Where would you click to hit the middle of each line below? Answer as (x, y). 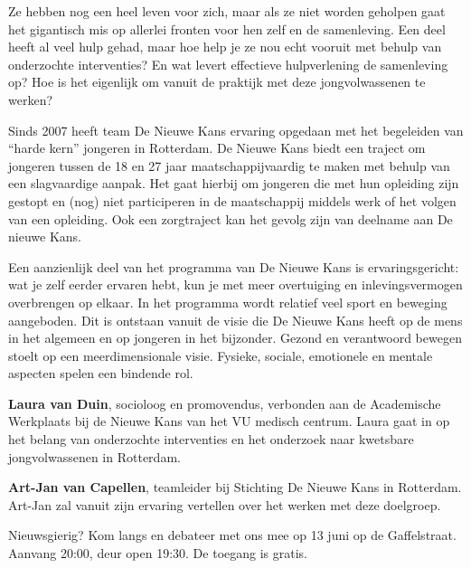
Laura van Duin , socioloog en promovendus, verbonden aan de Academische (225, 403)
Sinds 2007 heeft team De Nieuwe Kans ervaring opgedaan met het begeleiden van (236, 130)
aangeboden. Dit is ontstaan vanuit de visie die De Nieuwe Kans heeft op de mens (235, 320)
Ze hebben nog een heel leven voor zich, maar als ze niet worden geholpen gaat (227, 11)
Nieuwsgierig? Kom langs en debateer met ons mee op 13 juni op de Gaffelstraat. (232, 535)
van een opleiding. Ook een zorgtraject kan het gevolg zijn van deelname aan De (231, 218)
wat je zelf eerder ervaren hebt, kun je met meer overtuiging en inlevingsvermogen (235, 284)
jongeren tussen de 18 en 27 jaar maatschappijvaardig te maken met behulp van (229, 165)
